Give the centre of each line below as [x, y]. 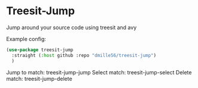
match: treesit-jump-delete [39, 78]
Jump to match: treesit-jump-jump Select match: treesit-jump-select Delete [99, 72]
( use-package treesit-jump [40, 50]
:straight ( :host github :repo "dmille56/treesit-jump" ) [84, 55]
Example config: [26, 39]
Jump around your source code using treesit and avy [71, 27]
